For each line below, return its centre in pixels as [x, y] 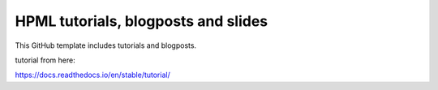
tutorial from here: [45, 60]
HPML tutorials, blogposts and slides [142, 21]
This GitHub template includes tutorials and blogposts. [106, 45]
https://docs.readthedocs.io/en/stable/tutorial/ [92, 75]
